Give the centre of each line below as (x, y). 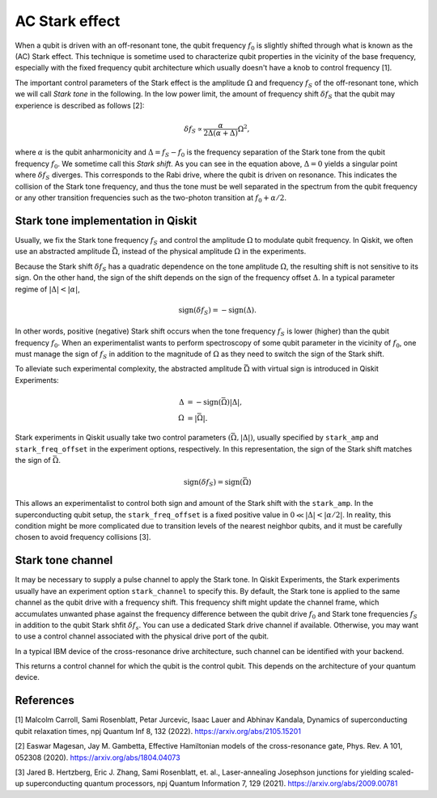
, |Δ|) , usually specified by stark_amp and (308, 438)
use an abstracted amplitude (63, 252)
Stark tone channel (64, 560)
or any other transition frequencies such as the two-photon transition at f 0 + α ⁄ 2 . (151, 198)
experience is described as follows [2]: (80, 105)
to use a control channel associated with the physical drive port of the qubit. (142, 636)
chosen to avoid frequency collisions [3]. (83, 537)
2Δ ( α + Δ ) (221, 133)
